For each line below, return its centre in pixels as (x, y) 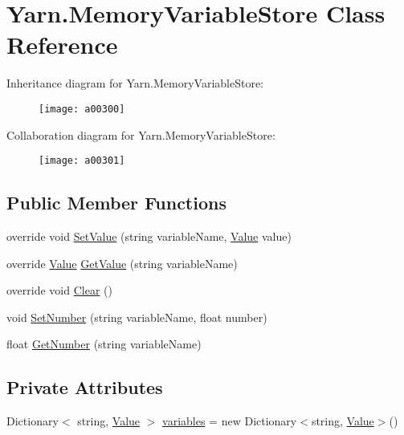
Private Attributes (85, 387)
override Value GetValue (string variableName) (122, 263)
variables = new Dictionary (230, 421)
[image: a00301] (82, 161)
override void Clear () (59, 290)
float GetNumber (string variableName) (104, 344)
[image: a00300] (82, 109)
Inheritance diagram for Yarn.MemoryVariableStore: (135, 83)
